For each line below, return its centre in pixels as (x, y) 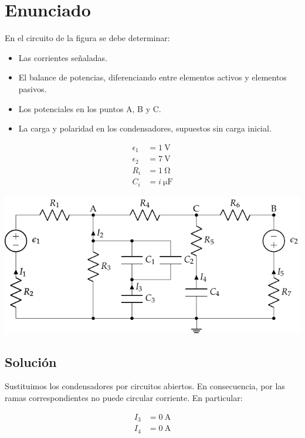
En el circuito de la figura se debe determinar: (87, 38)
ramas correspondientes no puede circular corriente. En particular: (124, 398)
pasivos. (33, 88)
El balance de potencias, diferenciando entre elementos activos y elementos (152, 77)
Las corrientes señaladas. (63, 57)
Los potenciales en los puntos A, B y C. (90, 108)
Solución (31, 361)
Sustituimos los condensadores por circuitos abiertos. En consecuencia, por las (145, 386)
